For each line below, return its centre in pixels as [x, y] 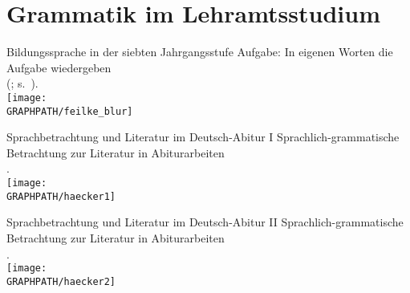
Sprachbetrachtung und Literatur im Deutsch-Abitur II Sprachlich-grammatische [205, 222]
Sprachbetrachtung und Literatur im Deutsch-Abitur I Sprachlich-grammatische [203, 137]
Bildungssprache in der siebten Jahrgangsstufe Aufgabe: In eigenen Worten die [200, 52]
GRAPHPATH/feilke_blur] [70, 111]
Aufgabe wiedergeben [59, 67]
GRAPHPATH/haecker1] [61, 196]
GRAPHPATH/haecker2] [61, 281]
